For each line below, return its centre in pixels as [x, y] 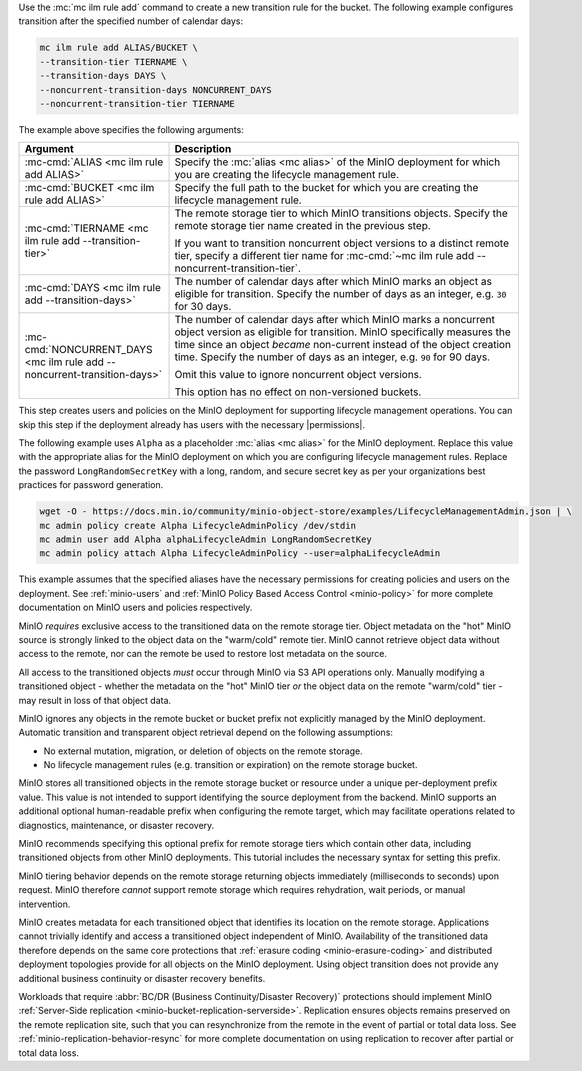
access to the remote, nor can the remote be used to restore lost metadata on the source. [203, 654]
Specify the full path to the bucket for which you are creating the [326, 188]
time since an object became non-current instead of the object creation [343, 345]
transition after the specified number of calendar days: [131, 21]
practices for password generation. [91, 485]
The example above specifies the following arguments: [131, 129]
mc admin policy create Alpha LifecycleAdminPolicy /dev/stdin [198, 525]
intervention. [44, 904]
